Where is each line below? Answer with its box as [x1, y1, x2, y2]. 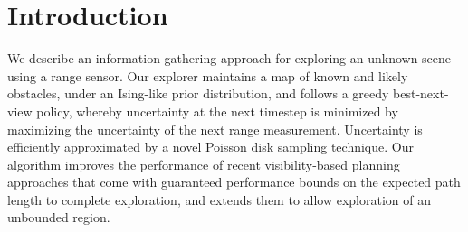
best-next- [393, 84, 449, 103]
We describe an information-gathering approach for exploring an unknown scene [7, 49, 452, 68]
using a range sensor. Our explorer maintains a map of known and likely [7, 66, 408, 85]
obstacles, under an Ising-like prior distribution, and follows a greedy [7, 84, 389, 103]
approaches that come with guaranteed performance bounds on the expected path [7, 172, 461, 191]
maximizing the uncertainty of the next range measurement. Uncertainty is [7, 119, 423, 138]
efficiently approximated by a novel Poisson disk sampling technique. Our [7, 137, 414, 156]
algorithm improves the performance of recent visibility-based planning [7, 154, 400, 173]
